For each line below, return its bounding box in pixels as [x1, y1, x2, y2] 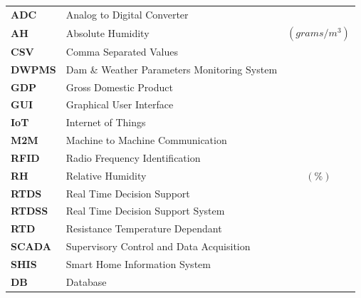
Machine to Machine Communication [66, 133, 227, 148]
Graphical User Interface [66, 97, 174, 112]
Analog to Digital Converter [66, 6, 189, 21]
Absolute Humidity [66, 25, 150, 40]
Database [66, 274, 107, 289]
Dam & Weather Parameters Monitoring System [66, 61, 278, 76]
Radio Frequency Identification [66, 150, 201, 165]
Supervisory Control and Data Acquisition [66, 239, 251, 254]
